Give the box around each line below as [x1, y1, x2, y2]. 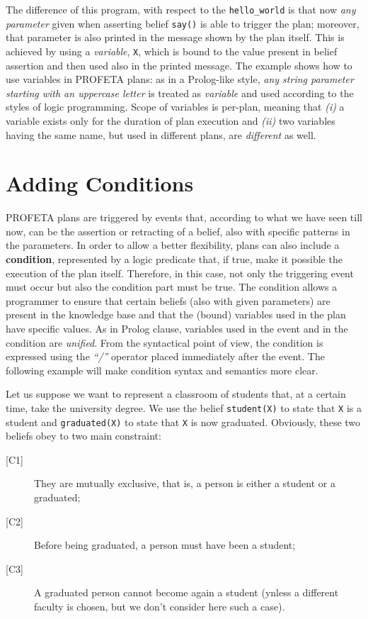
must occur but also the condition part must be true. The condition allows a [6, 279, 338, 294]
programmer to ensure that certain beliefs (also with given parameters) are [6, 293, 330, 308]
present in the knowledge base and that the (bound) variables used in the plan [6, 307, 346, 322]
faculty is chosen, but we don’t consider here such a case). [34, 599, 285, 614]
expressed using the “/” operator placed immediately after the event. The [6, 349, 325, 364]
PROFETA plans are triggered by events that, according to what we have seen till [6, 210, 362, 225]
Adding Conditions [6, 169, 194, 198]
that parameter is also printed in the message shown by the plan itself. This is [6, 30, 345, 45]
